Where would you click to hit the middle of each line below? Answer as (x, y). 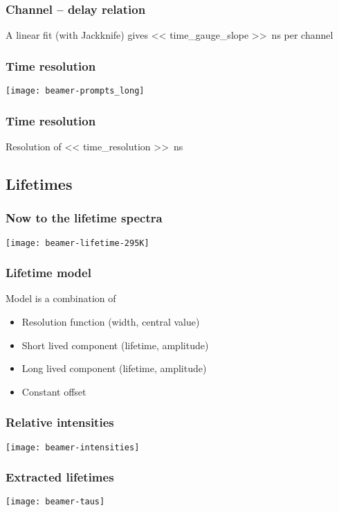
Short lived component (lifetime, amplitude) (115, 345)
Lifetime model (48, 273)
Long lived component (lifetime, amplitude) (114, 368)
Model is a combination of (61, 298)
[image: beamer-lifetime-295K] (77, 243)
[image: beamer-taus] (55, 502)
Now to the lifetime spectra (84, 218)
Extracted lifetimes (60, 477)
